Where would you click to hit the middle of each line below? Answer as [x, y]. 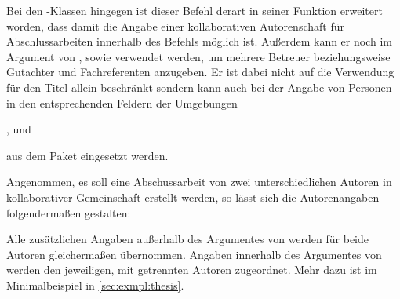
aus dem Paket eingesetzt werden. [87, 155]
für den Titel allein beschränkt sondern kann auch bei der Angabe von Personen [199, 87]
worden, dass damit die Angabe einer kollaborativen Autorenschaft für [175, 26]
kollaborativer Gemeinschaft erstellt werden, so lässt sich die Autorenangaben [193, 197]
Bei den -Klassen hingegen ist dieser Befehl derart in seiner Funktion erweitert [195, 10]
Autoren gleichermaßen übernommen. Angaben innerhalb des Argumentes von [194, 254]
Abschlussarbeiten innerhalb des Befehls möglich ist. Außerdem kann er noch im [199, 41]
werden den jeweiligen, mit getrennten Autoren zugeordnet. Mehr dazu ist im [192, 270]
